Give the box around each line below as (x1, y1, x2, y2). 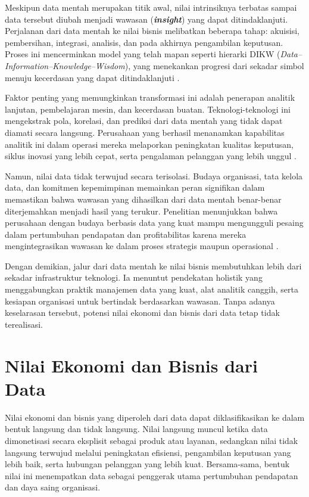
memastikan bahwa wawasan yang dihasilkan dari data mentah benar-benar (5, 192, 282, 205)
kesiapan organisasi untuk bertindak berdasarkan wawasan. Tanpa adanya (5, 294, 275, 307)
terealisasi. (5, 318, 43, 330)
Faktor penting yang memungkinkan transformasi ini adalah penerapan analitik (5, 91, 295, 104)
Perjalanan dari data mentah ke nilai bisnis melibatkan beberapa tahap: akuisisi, (5, 24, 299, 37)
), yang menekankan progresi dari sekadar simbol (124, 59, 304, 72)
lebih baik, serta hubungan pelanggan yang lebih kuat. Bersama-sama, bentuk (5, 458, 290, 470)
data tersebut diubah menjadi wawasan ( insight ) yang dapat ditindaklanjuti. (5, 13, 288, 25)
